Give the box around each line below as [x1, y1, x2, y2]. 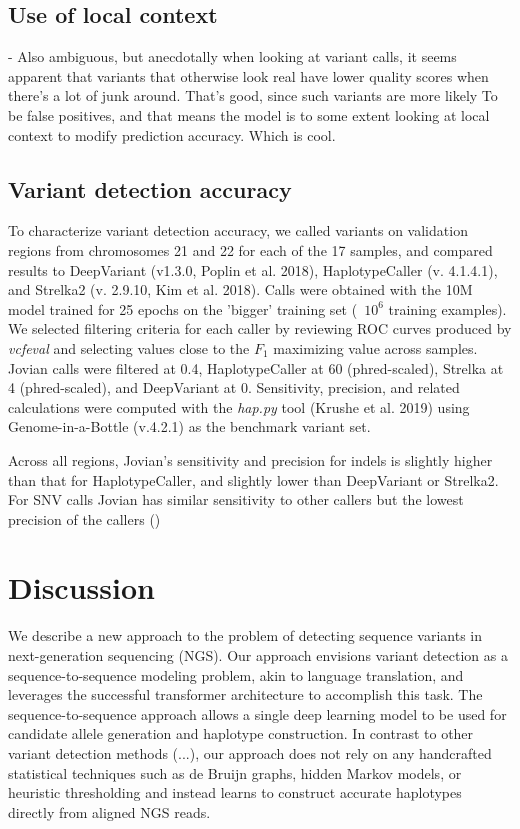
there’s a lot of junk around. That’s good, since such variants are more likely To [8, 85, 498, 106]
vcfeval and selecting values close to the [8, 337, 250, 358]
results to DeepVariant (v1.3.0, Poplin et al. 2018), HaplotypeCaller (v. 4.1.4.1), [8, 259, 498, 280]
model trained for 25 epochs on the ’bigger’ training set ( [8, 298, 358, 319]
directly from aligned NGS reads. [8, 801, 211, 822]
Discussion [8, 567, 155, 608]
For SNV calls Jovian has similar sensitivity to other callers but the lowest [8, 489, 464, 510]
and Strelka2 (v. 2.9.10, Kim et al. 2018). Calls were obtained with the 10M [8, 279, 473, 300]
